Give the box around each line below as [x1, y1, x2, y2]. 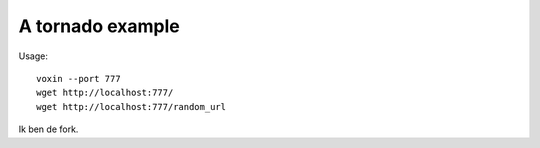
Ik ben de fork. [18, 123, 79, 135]
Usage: [18, 50, 49, 62]
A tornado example [18, 15, 180, 37]
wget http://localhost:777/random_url [36, 101, 227, 112]
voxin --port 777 [36, 73, 121, 84]
